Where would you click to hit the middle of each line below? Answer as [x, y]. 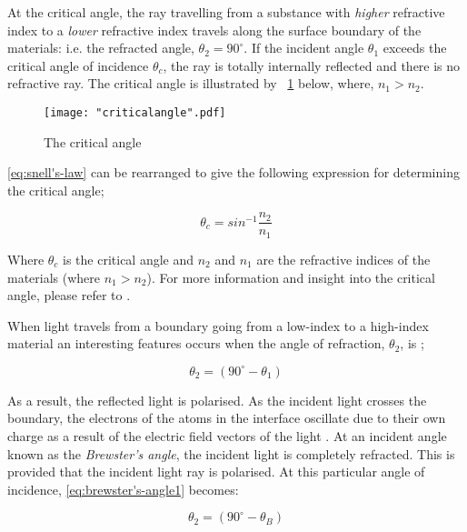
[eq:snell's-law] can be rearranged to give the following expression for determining [233, 172]
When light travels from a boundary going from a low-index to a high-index [218, 325]
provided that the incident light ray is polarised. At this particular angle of [216, 472]
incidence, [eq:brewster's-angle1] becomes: [123, 489]
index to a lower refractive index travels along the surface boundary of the [214, 30]
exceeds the [415, 48]
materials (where [54, 277]
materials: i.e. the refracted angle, [101, 48]
